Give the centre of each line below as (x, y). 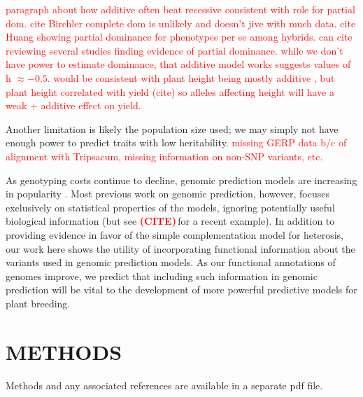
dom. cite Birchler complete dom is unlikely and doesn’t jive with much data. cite (181, 23)
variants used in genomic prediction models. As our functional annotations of (171, 262)
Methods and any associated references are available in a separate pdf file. (164, 385)
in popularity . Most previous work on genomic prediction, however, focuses (168, 194)
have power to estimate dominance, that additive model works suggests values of (178, 64)
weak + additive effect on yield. (73, 105)
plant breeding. (38, 303)
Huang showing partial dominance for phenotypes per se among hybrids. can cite (179, 37)
